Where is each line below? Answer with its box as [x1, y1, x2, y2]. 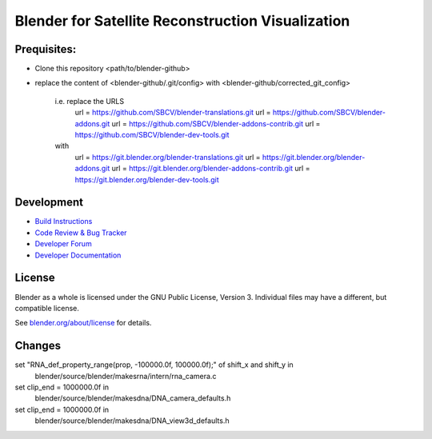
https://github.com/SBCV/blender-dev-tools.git [74, 130, 230, 140]
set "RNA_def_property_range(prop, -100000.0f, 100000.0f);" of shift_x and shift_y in [14, 360, 294, 369]
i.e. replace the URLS [54, 96, 124, 106]
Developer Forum [34, 239, 92, 249]
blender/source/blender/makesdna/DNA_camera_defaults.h [34, 393, 231, 403]
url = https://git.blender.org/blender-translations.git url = [74, 152, 261, 162]
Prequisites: [14, 42, 77, 56]
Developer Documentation [34, 250, 122, 260]
